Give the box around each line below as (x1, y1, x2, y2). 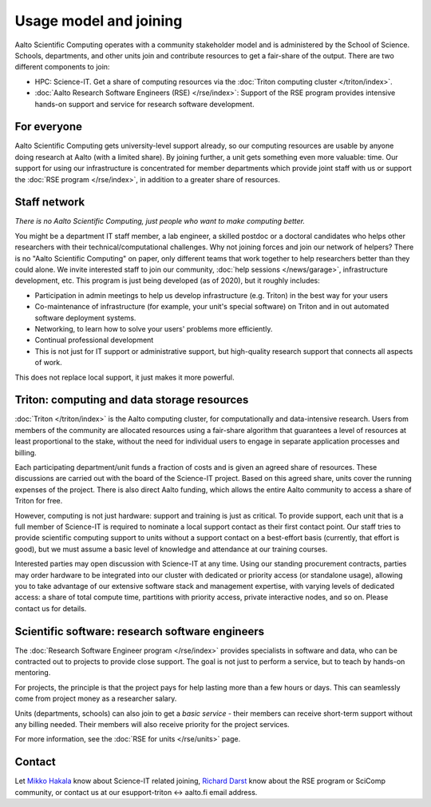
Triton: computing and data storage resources (14, 393, 249, 407)
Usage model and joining (14, 12, 183, 30)
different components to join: (14, 62, 110, 72)
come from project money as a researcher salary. (14, 694, 177, 703)
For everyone (14, 120, 83, 133)
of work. (34, 358, 63, 368)
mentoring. (14, 668, 51, 678)
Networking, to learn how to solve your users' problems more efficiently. (34, 324, 273, 333)
